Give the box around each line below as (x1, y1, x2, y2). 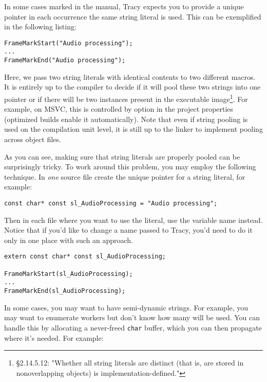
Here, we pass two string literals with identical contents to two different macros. (4, 71, 256, 82)
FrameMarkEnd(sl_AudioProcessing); (4, 287, 126, 294)
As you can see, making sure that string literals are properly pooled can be (4, 151, 240, 162)
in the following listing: (4, 21, 77, 32)
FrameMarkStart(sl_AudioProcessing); (4, 270, 133, 277)
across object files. (4, 133, 61, 144)
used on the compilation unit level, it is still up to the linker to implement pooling (4, 124, 263, 134)
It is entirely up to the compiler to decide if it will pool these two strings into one (4, 81, 261, 92)
